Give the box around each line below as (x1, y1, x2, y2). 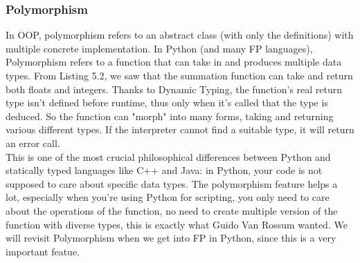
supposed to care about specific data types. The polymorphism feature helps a (6, 176, 338, 191)
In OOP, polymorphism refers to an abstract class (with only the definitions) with (6, 28, 354, 42)
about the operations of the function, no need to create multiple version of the (6, 203, 338, 217)
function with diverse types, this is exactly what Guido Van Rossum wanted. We (6, 217, 348, 231)
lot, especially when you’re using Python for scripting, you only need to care (6, 190, 330, 204)
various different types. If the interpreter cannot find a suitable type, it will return (6, 122, 354, 137)
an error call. (6, 135, 60, 150)
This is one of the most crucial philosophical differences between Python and (6, 149, 331, 164)
